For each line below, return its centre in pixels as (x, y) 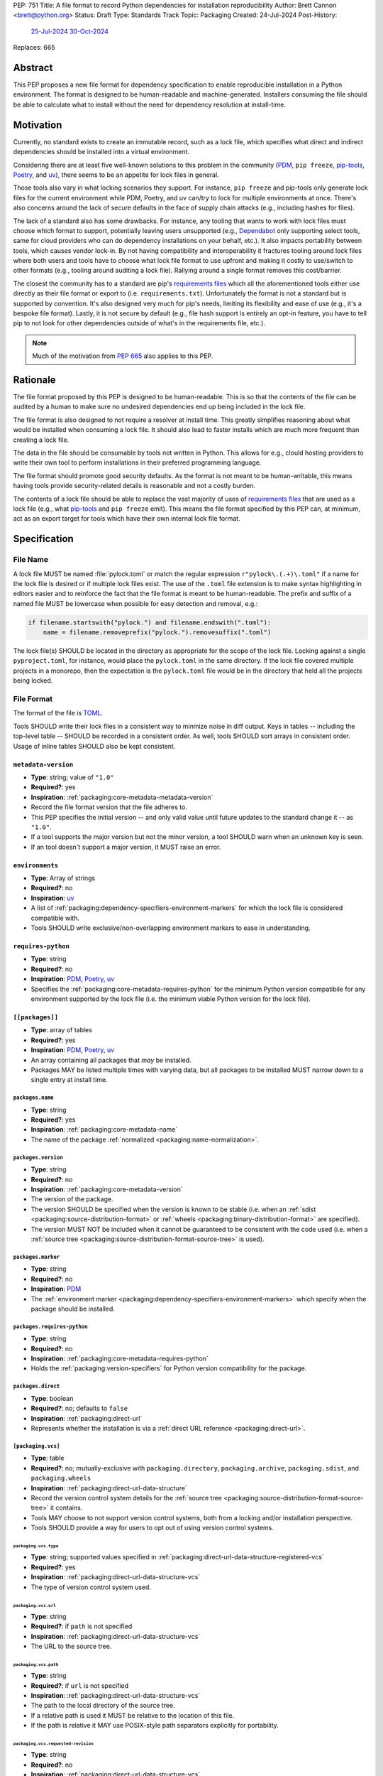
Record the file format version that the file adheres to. (109, 807)
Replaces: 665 (34, 48)
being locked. (33, 681)
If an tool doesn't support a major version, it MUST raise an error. (126, 847)
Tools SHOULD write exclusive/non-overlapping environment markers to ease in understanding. (171, 928)
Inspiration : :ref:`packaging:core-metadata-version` (107, 1189)
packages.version (38, 1157)
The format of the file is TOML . (58, 713)
